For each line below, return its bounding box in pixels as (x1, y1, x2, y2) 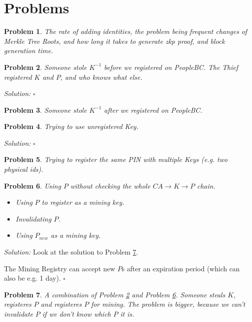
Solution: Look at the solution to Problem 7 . (4, 247, 138, 257)
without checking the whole (70, 180, 151, 191)
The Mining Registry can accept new (4, 263, 115, 273)
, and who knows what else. (60, 71, 143, 82)
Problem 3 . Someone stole (4, 104, 87, 115)
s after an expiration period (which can (122, 263, 240, 273)
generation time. (4, 45, 53, 56)
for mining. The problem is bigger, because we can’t (91, 299, 246, 309)
